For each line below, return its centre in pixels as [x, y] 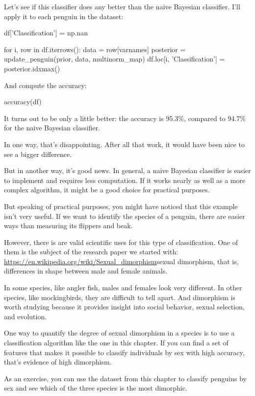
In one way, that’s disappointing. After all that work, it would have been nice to [125, 144]
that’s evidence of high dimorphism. [58, 362]
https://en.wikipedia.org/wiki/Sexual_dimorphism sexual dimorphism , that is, [121, 261]
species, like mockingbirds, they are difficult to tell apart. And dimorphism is [120, 297]
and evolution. [25, 316]
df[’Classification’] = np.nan [46, 33]
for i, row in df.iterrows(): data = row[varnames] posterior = [95, 49]
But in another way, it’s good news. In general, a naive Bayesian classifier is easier [127, 170]
